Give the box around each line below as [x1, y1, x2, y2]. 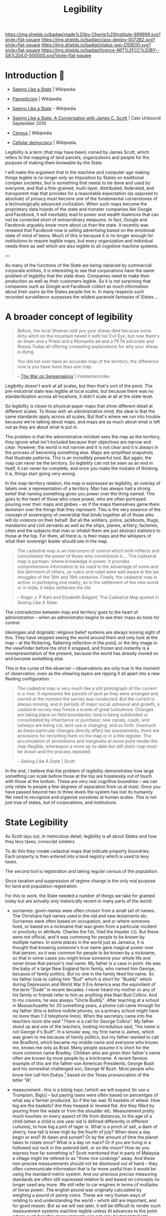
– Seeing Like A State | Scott [17, 758, 75, 764]
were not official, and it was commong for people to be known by [12, 934, 145, 940]
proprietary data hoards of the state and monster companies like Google [5, 206, 152, 212]
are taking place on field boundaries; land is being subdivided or [17, 712, 148, 718]
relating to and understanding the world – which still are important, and [12, 1197, 157, 1203]
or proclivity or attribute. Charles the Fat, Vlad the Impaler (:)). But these [12, 929, 159, 934]
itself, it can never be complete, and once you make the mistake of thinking [5, 465, 158, 472]
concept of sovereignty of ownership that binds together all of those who [5, 512, 154, 518]
